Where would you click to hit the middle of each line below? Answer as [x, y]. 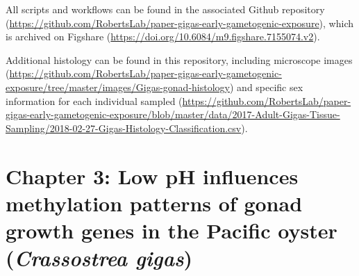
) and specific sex [266, 87]
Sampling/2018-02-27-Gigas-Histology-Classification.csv [124, 128]
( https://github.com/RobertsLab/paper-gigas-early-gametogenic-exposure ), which [180, 23]
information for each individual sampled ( [94, 100]
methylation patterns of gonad [154, 203]
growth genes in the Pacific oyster [172, 230]
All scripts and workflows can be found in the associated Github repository [165, 9]
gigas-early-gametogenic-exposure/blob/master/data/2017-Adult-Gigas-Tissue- [173, 114]
